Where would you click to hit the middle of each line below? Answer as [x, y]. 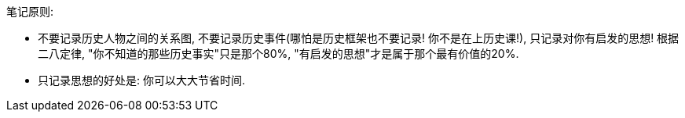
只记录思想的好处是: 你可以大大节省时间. [142, 80]
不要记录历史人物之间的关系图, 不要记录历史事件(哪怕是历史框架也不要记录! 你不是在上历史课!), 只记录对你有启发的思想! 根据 [359, 38]
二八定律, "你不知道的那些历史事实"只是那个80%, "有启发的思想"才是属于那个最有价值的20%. [278, 54]
